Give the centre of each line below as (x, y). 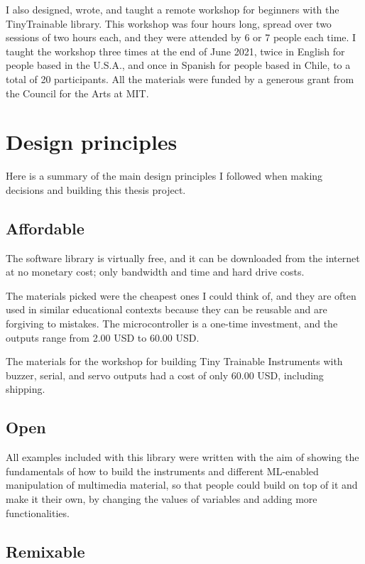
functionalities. (38, 513)
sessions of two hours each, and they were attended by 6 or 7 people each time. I (181, 37)
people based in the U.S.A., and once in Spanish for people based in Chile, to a (178, 65)
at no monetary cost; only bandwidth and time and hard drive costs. (155, 272)
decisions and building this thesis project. (96, 189)
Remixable (45, 551)
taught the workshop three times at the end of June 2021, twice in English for (175, 51)
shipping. (26, 389)
